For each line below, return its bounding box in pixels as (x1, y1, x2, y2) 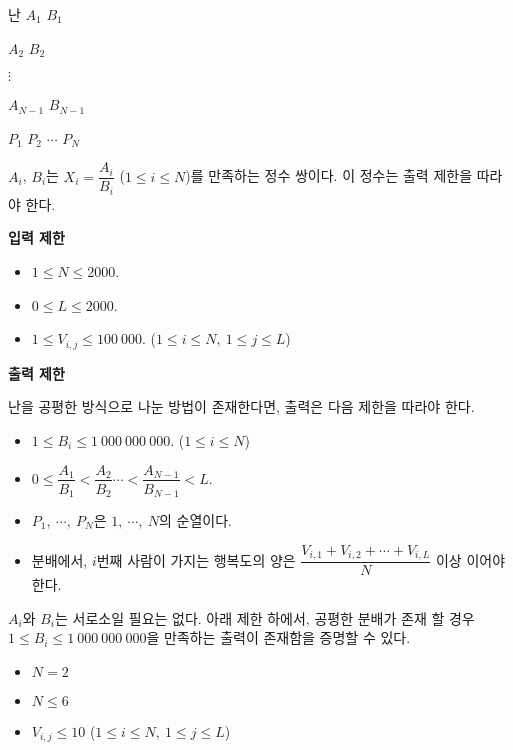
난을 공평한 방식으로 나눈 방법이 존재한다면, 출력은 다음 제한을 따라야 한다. (8, 396, 475, 417)
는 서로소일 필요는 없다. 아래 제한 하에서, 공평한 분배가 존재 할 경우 (55, 607, 475, 628)
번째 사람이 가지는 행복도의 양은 (96, 549, 296, 570)
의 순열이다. (159, 510, 232, 531)
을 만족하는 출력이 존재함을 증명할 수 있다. (146, 627, 411, 648)
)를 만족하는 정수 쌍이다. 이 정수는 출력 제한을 (185, 165, 473, 186)
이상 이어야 (435, 549, 506, 570)
